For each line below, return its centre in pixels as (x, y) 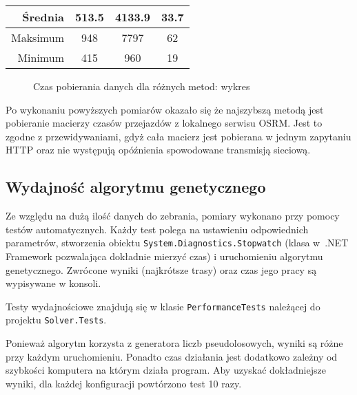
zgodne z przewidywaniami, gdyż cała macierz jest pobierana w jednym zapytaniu (178, 136)
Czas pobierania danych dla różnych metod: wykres (142, 86)
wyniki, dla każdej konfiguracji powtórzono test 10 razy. (124, 383)
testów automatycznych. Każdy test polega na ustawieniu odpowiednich (157, 229)
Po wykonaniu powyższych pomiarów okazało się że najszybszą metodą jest (165, 109)
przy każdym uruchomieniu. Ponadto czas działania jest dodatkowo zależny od (172, 356)
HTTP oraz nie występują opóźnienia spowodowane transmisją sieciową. (158, 150)
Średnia (43, 17)
